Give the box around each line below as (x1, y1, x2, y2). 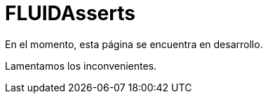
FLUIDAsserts (5, 1, 135, 25)
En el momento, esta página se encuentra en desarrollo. (5, 38, 263, 50)
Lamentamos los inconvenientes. (5, 59, 157, 72)
